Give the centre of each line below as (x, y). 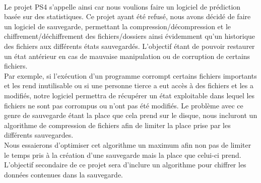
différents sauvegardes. (39, 135)
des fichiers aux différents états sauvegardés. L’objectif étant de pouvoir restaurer (129, 46)
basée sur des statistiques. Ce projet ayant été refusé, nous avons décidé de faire (127, 16)
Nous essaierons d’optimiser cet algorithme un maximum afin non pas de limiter (128, 144)
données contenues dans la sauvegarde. (63, 174)
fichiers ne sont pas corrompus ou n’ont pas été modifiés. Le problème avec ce (124, 105)
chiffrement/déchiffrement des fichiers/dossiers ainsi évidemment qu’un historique (130, 36)
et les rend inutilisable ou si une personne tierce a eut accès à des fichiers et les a (129, 85)
